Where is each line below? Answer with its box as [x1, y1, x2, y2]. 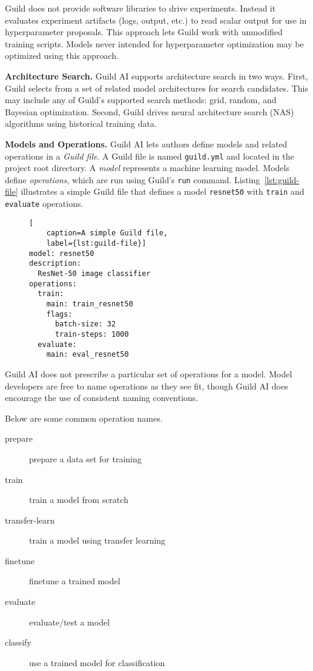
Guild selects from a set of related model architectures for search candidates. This [5, 81, 308, 94]
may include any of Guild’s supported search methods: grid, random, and [5, 93, 277, 106]
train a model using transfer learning [29, 534, 166, 547]
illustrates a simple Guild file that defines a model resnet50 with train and [21, 185, 305, 198]
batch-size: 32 [54, 320, 116, 329]
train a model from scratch [29, 493, 128, 506]
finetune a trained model [29, 575, 120, 587]
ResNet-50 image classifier [38, 269, 151, 278]
